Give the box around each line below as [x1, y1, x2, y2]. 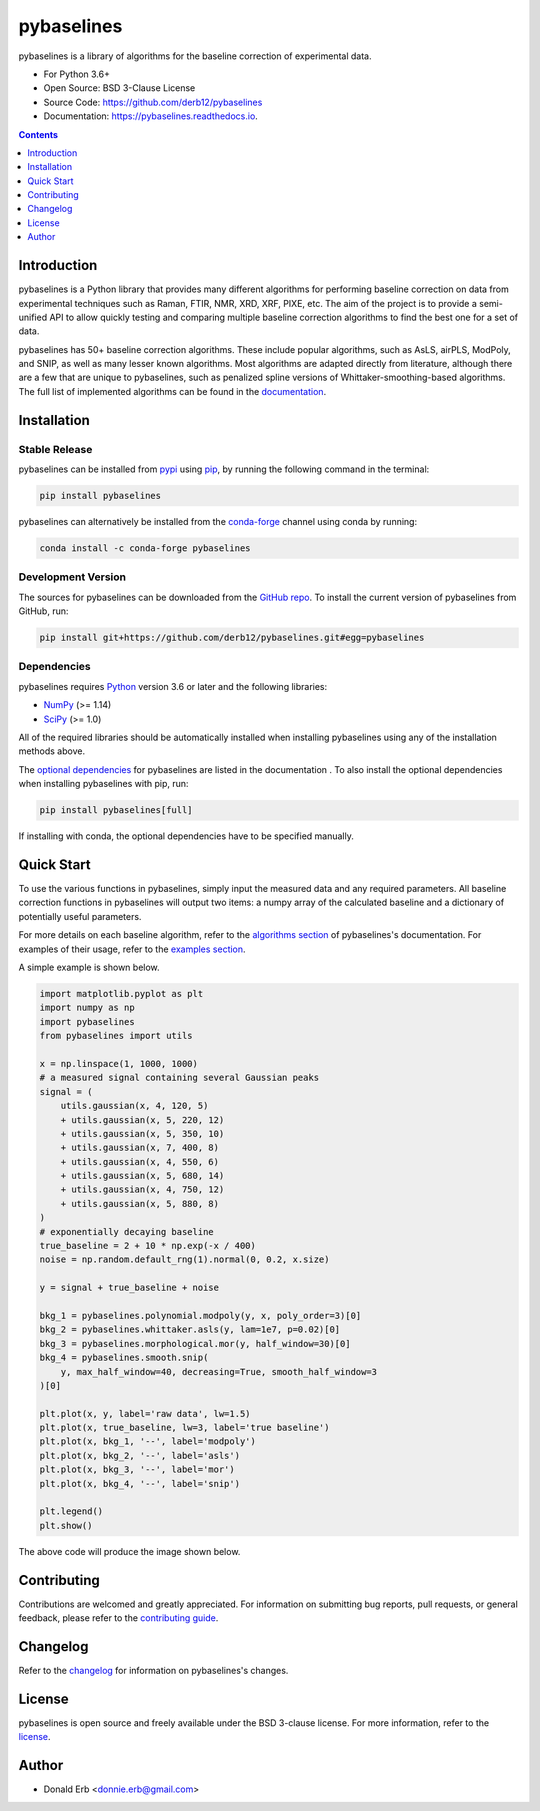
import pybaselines [39, 1016, 135, 1027]
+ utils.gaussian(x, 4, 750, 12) [60, 1184, 225, 1195]
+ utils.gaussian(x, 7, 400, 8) [60, 1142, 220, 1154]
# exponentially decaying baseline [39, 1226, 214, 1237]
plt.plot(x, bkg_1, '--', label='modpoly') [39, 1436, 257, 1447]
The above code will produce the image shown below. [18, 1545, 241, 1557]
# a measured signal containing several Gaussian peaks [39, 1072, 320, 1084]
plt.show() [39, 1520, 93, 1531]
